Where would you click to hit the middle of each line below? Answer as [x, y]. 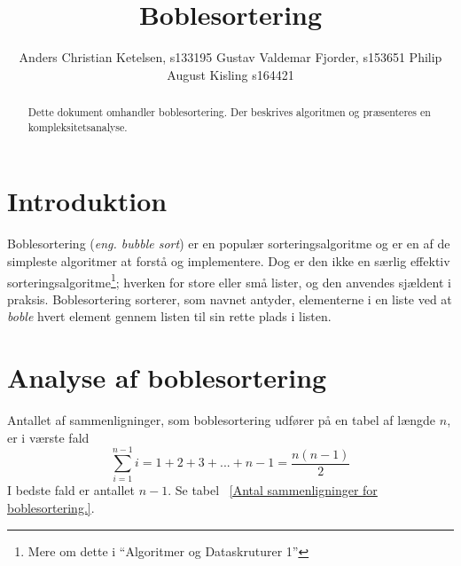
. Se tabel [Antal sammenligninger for [273, 490]
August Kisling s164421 [230, 74]
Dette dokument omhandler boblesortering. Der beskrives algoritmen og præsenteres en [229, 112]
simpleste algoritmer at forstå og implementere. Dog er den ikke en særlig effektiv [229, 260]
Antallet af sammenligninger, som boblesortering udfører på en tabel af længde [222, 420]
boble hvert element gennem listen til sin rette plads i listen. [169, 316]
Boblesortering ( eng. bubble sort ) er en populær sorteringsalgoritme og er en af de [229, 244]
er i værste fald [48, 437]
